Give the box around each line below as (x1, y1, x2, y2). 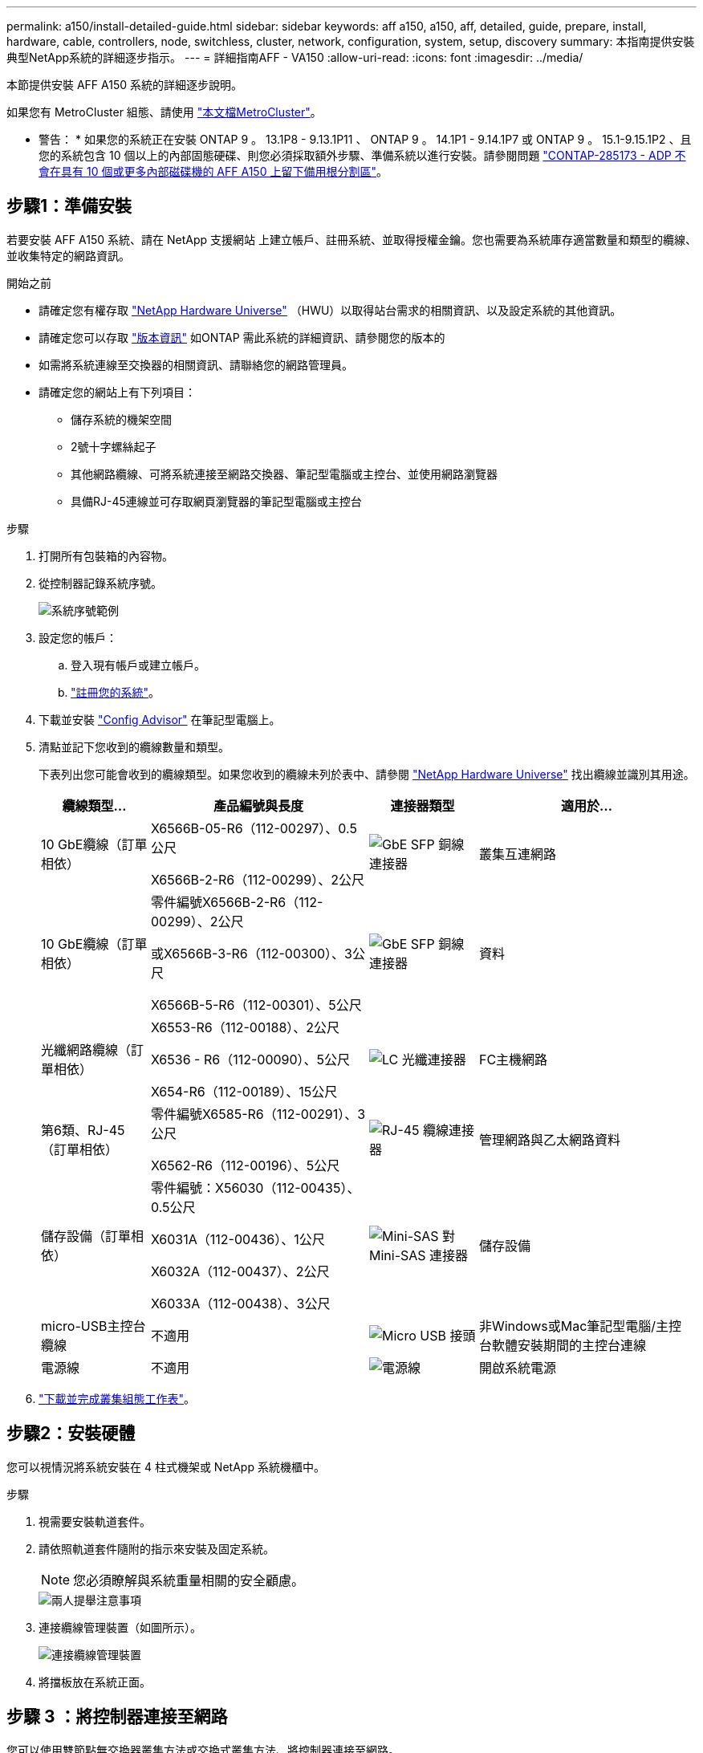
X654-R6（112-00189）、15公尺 (150, 1083, 338, 1100)
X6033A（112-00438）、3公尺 (150, 1295, 331, 1312)
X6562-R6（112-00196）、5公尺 (150, 1157, 340, 1173)
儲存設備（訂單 (41, 1227, 132, 1244)
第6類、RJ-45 (41, 1121, 125, 1138)
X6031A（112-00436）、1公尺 (150, 1230, 325, 1247)
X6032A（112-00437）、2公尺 (150, 1263, 330, 1279)
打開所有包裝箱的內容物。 (39, 548, 173, 563)
